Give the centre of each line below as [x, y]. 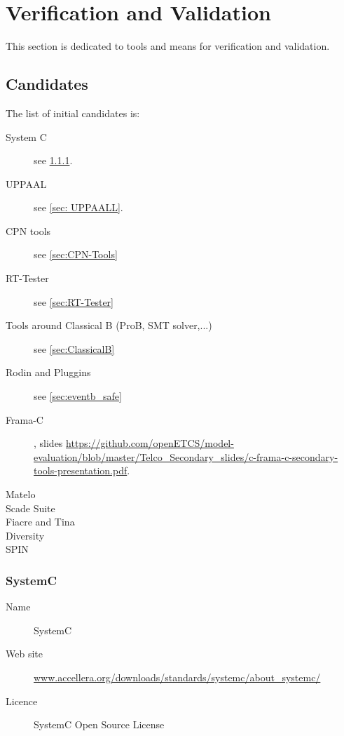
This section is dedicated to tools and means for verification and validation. [168, 46]
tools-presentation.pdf [81, 470]
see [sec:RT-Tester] [74, 301]
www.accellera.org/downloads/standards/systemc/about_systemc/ [177, 677]
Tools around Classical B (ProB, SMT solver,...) [109, 325]
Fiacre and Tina [40, 522]
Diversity [25, 535]
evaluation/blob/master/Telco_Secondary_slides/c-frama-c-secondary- [186, 456]
